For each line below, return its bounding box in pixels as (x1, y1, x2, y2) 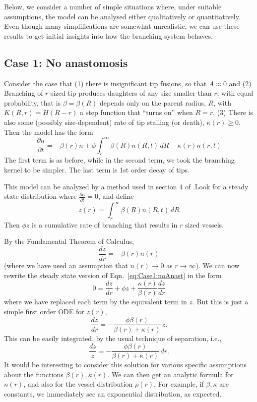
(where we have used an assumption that (4, 260, 128, 271)
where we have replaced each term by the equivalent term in (4, 296, 187, 307)
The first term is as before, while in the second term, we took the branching (4, 155, 235, 165)
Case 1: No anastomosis (4, 55, 128, 70)
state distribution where (4, 191, 77, 201)
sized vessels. (185, 219, 224, 230)
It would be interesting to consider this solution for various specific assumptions (4, 359, 247, 370)
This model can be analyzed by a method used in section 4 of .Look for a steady (4, 181, 249, 191)
